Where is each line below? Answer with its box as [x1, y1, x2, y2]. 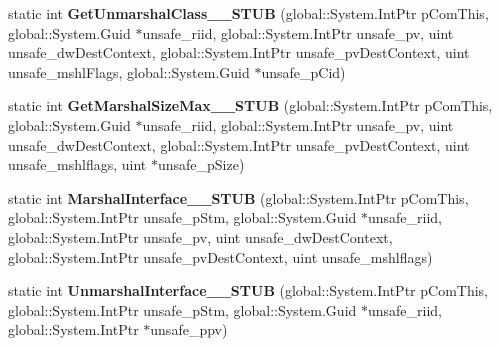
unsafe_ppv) [150, 319, 228, 340]
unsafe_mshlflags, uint [8, 154, 147, 175]
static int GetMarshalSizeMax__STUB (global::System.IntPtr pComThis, [8, 95, 493, 116]
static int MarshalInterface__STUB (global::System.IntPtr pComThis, [8, 187, 469, 208]
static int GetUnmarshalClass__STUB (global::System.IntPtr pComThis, [8, 3, 489, 23]
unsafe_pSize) [157, 154, 245, 175]
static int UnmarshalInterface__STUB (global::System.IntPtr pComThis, [8, 280, 488, 301]
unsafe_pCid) [261, 61, 346, 82]
